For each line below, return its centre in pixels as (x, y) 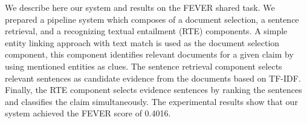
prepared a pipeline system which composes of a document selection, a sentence (152, 19)
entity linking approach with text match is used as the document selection (142, 42)
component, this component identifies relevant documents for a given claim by (149, 54)
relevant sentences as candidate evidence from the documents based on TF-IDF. (153, 78)
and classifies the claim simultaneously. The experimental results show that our (151, 101)
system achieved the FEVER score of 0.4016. (88, 113)
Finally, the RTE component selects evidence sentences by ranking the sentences (153, 90)
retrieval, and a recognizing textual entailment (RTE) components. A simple (146, 31)
